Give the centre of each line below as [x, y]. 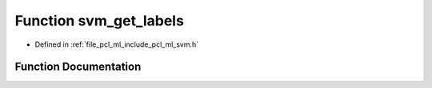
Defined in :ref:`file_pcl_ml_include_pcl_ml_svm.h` [117, 44]
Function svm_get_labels [99, 21]
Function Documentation [78, 67]
